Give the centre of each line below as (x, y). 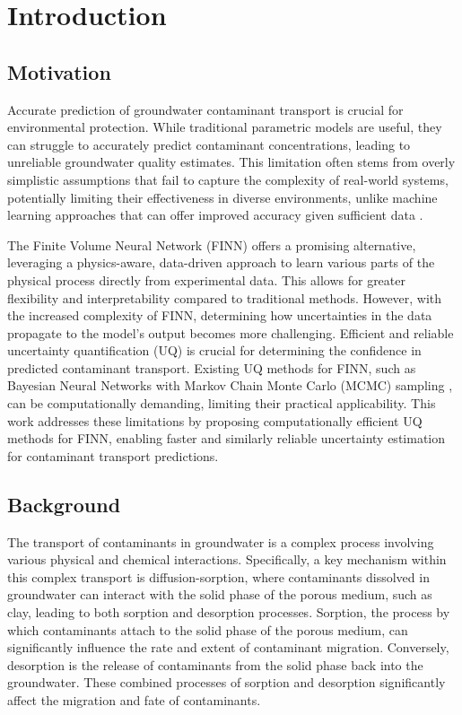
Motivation (59, 71)
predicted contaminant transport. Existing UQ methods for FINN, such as (212, 367)
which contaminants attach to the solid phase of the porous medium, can (208, 629)
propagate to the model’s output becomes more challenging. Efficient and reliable (231, 332)
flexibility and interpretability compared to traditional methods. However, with (225, 297)
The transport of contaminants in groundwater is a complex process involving (221, 541)
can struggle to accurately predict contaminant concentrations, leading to (209, 144)
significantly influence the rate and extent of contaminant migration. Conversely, (228, 647)
